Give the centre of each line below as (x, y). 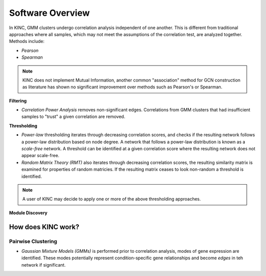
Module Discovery (28, 213)
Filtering (18, 101)
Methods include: (27, 41)
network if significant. (44, 265)
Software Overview (50, 13)
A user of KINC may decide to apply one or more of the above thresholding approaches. (112, 199)
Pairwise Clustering (33, 241)
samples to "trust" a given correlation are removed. (73, 117)
